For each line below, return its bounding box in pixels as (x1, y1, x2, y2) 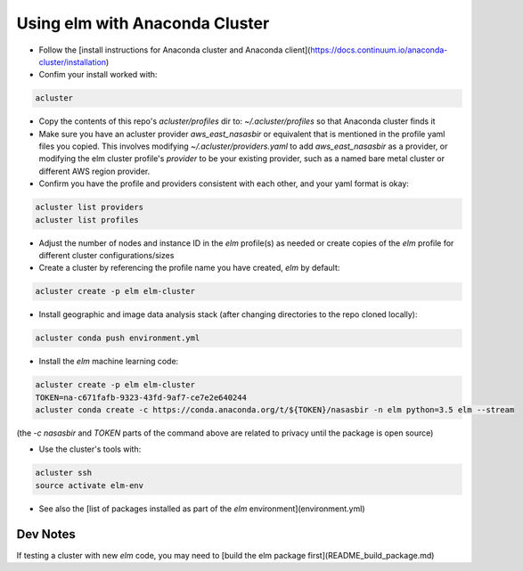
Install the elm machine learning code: (38, 356, 179, 367)
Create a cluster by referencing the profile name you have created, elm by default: (38, 263, 340, 273)
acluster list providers (35, 202, 144, 213)
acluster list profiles (35, 215, 140, 224)
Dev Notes (16, 526, 76, 542)
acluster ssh (35, 468, 93, 478)
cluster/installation (38, 56, 107, 67)
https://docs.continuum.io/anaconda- (310, 45, 448, 55)
